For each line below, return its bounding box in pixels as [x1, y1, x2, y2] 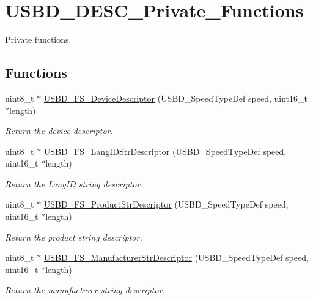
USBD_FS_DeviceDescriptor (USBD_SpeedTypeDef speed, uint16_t [43, 91, 307, 104]
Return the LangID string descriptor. [5, 177, 143, 190]
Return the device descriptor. [5, 124, 113, 137]
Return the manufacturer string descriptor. [5, 283, 165, 296]
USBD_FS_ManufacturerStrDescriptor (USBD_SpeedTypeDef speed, [43, 251, 309, 264]
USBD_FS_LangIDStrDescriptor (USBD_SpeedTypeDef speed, [43, 144, 287, 157]
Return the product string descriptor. [5, 230, 142, 243]
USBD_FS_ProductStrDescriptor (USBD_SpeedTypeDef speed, [43, 198, 289, 211]
